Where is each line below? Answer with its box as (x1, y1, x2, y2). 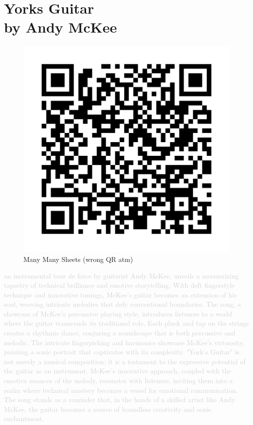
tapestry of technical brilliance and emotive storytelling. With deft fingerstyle (4, 280, 235, 290)
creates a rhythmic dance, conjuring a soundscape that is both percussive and (4, 328, 235, 338)
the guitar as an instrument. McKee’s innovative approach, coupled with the (4, 366, 232, 376)
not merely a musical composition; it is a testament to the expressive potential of (4, 356, 246, 366)
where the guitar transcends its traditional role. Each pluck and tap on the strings (4, 318, 249, 328)
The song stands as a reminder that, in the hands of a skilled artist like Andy (4, 394, 235, 405)
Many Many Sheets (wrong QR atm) (23, 254, 133, 264)
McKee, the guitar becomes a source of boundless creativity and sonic (4, 404, 212, 414)
